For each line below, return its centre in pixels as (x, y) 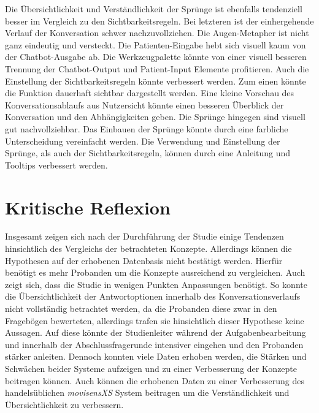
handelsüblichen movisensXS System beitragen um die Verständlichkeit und (147, 392)
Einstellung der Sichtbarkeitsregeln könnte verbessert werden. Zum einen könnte (156, 81)
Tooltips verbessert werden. (56, 165)
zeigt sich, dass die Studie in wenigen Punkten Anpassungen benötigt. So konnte (156, 284)
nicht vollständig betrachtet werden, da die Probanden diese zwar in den (141, 308)
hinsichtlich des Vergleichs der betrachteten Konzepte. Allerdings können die (148, 248)
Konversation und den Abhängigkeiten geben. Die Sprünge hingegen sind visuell (155, 117)
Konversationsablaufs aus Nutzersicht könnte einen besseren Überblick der (144, 104)
